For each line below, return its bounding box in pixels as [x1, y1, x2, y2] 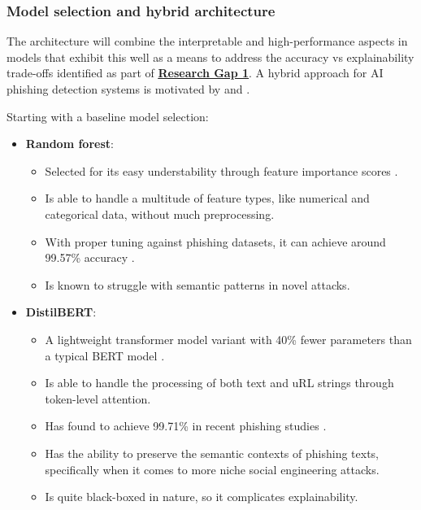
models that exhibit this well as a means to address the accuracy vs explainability [7, 48, 414, 65]
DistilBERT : [25, 303, 97, 320]
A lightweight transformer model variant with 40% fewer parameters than [45, 330, 412, 347]
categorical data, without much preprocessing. [45, 205, 275, 222]
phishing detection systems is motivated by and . [7, 81, 250, 97]
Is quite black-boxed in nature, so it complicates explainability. [45, 488, 358, 505]
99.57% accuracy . [45, 249, 135, 266]
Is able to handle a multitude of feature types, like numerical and [45, 190, 370, 207]
